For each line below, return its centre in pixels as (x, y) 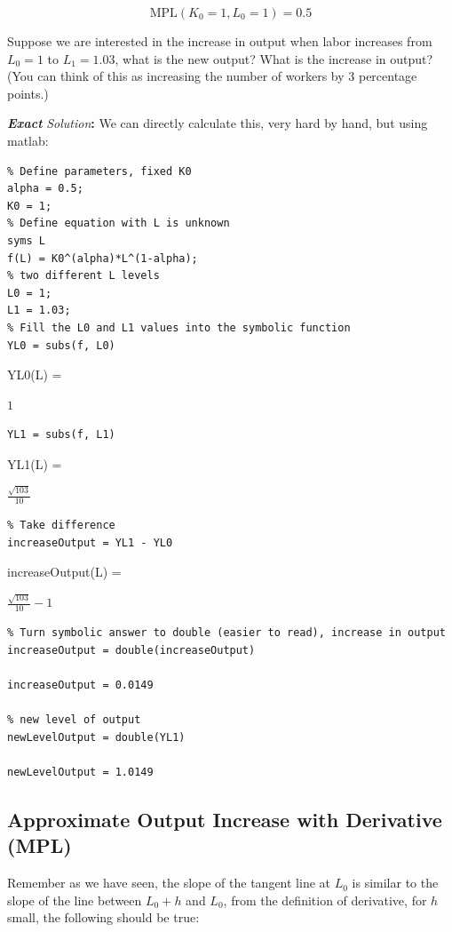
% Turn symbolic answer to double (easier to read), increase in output (226, 633)
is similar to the (395, 883)
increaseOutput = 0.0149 (80, 685)
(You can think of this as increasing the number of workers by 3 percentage (212, 76)
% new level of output (74, 720)
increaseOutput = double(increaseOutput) (131, 650)
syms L (26, 240)
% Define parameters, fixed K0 (99, 171)
